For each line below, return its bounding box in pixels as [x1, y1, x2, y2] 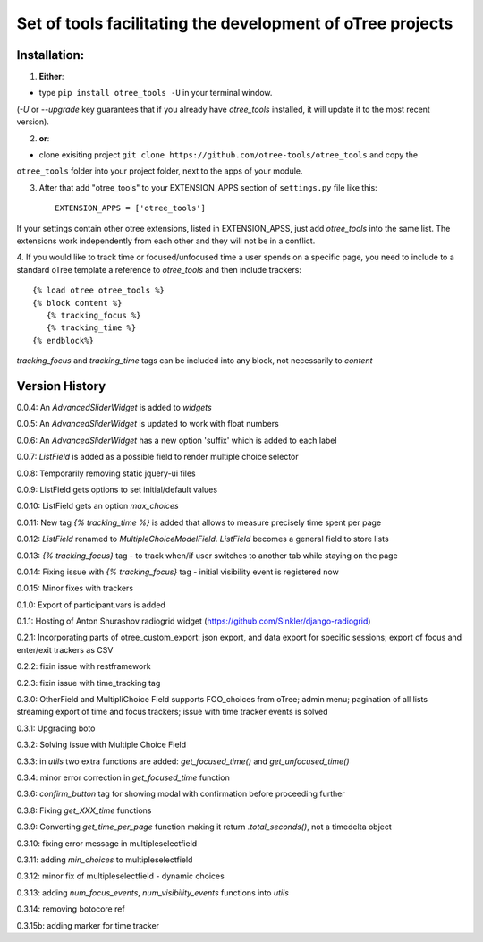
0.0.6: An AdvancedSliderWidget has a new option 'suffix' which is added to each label [16, 435, 337, 446]
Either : [38, 72, 64, 82]
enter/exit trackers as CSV [16, 644, 114, 655]
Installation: [16, 47, 85, 63]
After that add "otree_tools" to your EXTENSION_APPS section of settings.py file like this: [38, 182, 377, 192]
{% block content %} [32, 298, 123, 308]
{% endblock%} [32, 335, 94, 345]
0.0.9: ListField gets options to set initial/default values [16, 484, 218, 495]
